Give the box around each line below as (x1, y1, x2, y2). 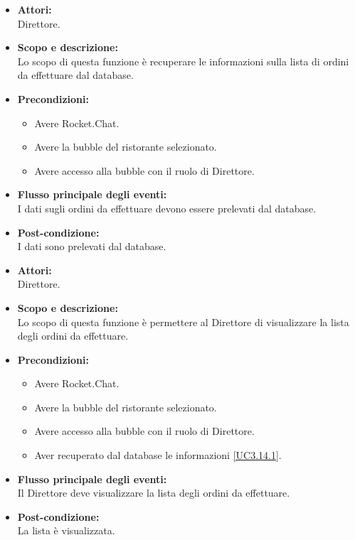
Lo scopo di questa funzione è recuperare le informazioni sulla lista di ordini (17, 53, 349, 68)
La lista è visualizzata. (17, 523, 115, 538)
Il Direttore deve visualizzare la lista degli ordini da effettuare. (17, 485, 290, 500)
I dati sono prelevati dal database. (17, 239, 166, 254)
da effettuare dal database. (17, 67, 134, 82)
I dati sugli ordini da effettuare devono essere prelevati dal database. (17, 200, 317, 215)
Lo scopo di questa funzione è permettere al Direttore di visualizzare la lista (17, 314, 349, 329)
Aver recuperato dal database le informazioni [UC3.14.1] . (34, 448, 282, 463)
